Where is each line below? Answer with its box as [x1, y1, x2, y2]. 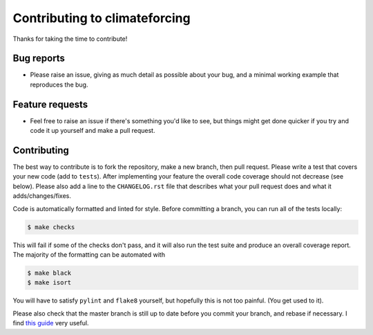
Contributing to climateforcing [12, 10, 191, 26]
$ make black [27, 269, 72, 277]
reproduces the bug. [30, 80, 88, 89]
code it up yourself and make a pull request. [30, 127, 155, 135]
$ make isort [27, 279, 72, 287]
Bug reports [12, 53, 66, 64]
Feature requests [12, 98, 88, 110]
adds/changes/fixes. [12, 192, 72, 200]
